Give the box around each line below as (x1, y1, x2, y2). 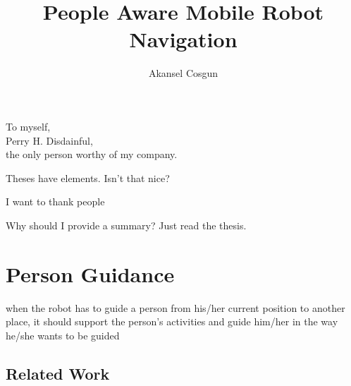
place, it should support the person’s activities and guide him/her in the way (6, 314, 338, 329)
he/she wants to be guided (6, 327, 120, 342)
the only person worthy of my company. (6, 147, 178, 162)
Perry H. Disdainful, (6, 133, 93, 147)
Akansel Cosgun (148, 66, 218, 80)
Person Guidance (6, 259, 175, 288)
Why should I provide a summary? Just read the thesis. (6, 217, 247, 232)
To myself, (6, 119, 51, 133)
